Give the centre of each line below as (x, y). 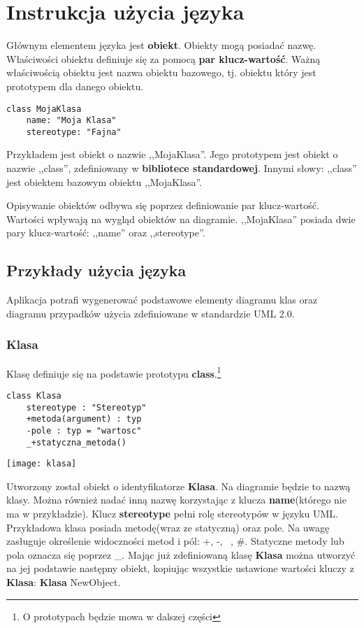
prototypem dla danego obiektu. (75, 86)
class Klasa (34, 395)
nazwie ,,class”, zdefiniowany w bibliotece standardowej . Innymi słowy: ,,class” (182, 168)
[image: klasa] (42, 464)
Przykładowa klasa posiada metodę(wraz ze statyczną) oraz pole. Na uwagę (168, 527)
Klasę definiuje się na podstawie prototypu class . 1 (114, 372)
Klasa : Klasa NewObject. (64, 581)
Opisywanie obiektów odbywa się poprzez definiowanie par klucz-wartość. (163, 205)
